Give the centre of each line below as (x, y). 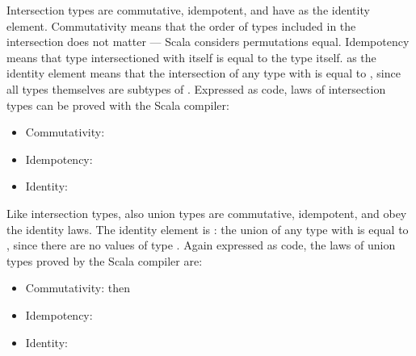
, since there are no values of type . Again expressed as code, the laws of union (201, 245)
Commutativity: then (78, 288)
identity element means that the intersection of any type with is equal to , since (204, 73)
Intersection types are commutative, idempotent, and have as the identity (188, 10)
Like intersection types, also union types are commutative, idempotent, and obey (207, 213)
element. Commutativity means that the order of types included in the (181, 25)
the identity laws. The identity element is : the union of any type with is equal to (208, 229)
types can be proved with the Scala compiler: (118, 105)
